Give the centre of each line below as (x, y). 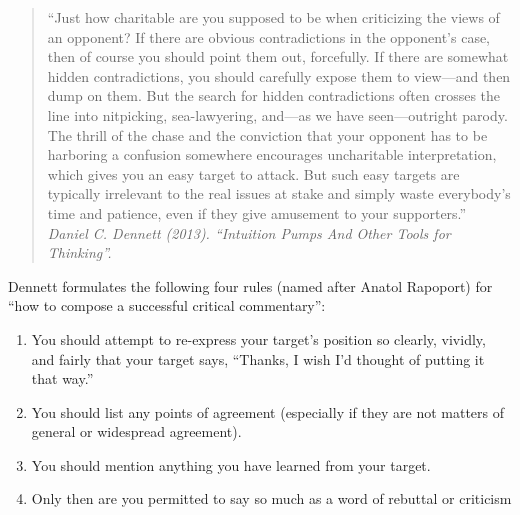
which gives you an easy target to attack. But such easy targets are (253, 173)
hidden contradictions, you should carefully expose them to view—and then (279, 75)
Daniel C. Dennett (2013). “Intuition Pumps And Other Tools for (249, 232)
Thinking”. (79, 252)
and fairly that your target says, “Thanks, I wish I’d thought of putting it (258, 358)
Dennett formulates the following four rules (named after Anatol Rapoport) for (250, 285)
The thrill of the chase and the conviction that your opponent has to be (267, 134)
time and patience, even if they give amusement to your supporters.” (257, 212)
